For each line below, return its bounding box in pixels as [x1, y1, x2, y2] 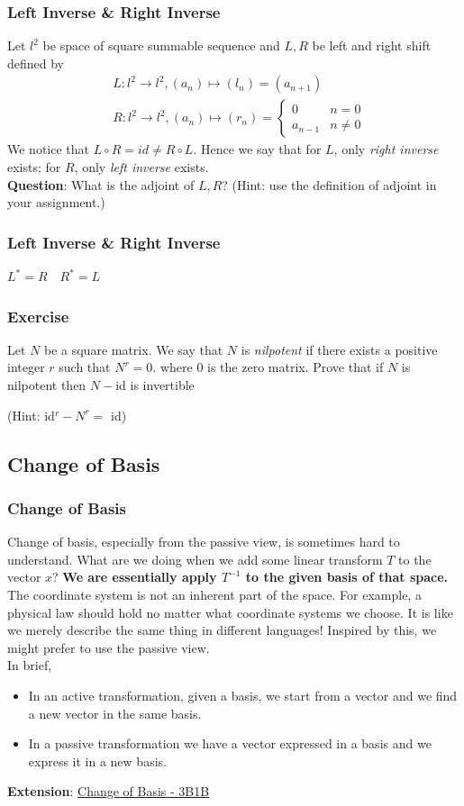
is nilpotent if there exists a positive [241, 340, 438, 358]
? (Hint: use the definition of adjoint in [222, 175, 437, 194]
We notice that [7, 140, 89, 158]
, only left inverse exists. [74, 158, 209, 177]
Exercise [7, 304, 69, 327]
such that [59, 358, 111, 376]
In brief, [7, 656, 52, 675]
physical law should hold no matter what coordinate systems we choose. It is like [7, 602, 453, 621]
